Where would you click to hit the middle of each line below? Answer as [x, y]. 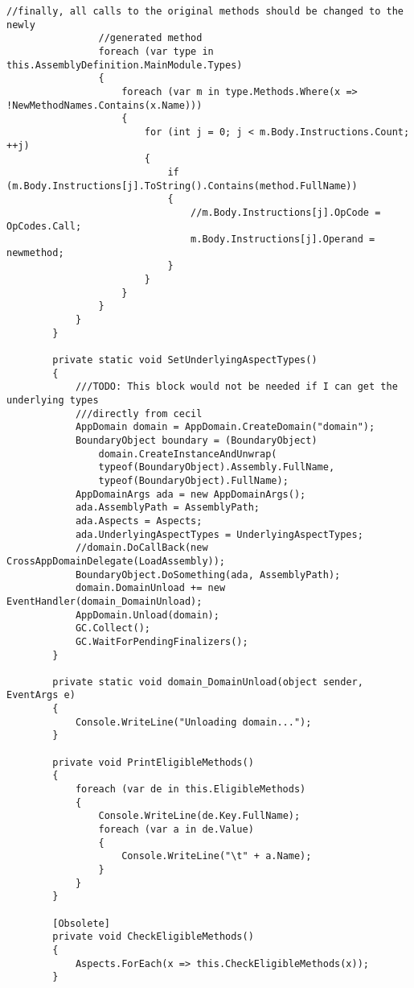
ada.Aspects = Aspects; [139, 521]
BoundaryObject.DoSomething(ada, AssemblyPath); [208, 575]
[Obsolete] [81, 923]
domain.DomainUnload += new [150, 588]
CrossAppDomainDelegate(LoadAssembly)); [116, 561]
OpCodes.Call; [44, 226]
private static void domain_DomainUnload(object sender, [208, 682]
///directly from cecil [139, 413]
